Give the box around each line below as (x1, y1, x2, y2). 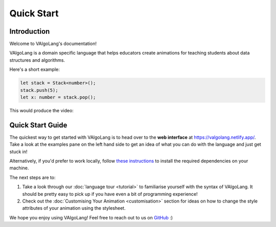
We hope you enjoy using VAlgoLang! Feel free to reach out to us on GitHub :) (9, 214, 173, 220)
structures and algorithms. (9, 57, 65, 63)
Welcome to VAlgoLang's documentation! (9, 41, 97, 47)
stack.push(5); (20, 87, 58, 93)
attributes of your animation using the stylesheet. (22, 205, 126, 211)
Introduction (9, 27, 50, 36)
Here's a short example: (9, 66, 60, 72)
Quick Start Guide (9, 120, 67, 130)
